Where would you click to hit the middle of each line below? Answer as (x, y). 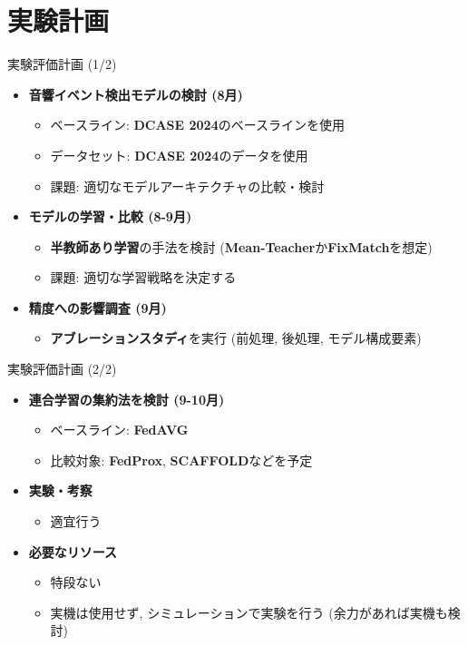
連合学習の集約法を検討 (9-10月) (127, 399)
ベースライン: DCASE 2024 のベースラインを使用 (198, 125)
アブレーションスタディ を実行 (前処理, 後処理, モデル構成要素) (236, 338)
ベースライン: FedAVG (119, 430)
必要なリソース (73, 551)
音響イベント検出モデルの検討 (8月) (136, 94)
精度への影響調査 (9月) (97, 307)
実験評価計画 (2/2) (62, 369)
